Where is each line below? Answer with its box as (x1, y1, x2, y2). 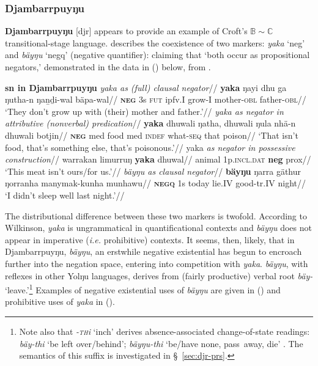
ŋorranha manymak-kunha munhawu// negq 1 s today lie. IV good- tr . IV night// (5, 177, 306, 189)
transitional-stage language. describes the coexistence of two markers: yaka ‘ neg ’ (5, 36, 305, 49)
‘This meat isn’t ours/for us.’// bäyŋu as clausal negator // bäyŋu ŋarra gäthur (5, 164, 301, 177)
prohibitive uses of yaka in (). (5, 295, 115, 308)
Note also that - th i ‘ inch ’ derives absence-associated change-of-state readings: (19, 324, 310, 337)
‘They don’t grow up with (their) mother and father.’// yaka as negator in (5, 104, 284, 117)
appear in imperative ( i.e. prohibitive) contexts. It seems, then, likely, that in (5, 233, 295, 246)
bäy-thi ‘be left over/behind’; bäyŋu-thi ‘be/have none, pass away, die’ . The (19, 337, 303, 350)
